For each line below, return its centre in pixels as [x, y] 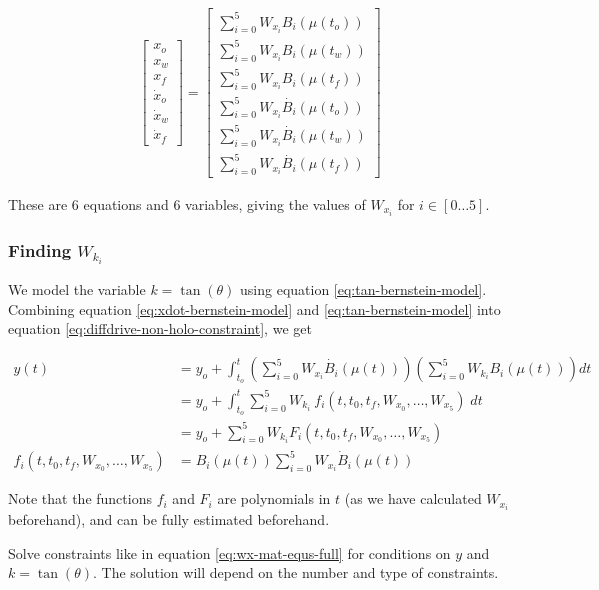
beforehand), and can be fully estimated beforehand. [169, 519]
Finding [40, 250]
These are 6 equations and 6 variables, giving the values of [187, 204]
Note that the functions [80, 498]
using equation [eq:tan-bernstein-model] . [363, 289]
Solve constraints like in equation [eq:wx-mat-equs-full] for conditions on [229, 552]
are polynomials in [274, 498]
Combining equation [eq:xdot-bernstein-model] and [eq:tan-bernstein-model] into [254, 308]
